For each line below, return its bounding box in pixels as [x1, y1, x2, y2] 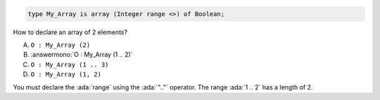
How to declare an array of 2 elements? [13, 28, 128, 36]
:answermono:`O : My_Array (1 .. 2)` [30, 50, 133, 59]
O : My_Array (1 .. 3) [30, 60, 109, 69]
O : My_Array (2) [30, 41, 91, 49]
